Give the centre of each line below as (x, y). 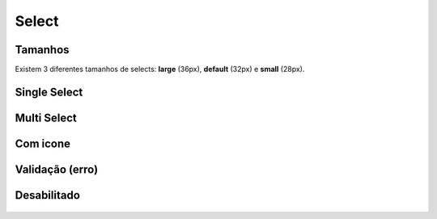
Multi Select (46, 118)
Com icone (43, 143)
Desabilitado (48, 195)
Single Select (49, 92)
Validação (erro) (57, 169)
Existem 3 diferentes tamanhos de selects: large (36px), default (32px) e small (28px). (160, 69)
